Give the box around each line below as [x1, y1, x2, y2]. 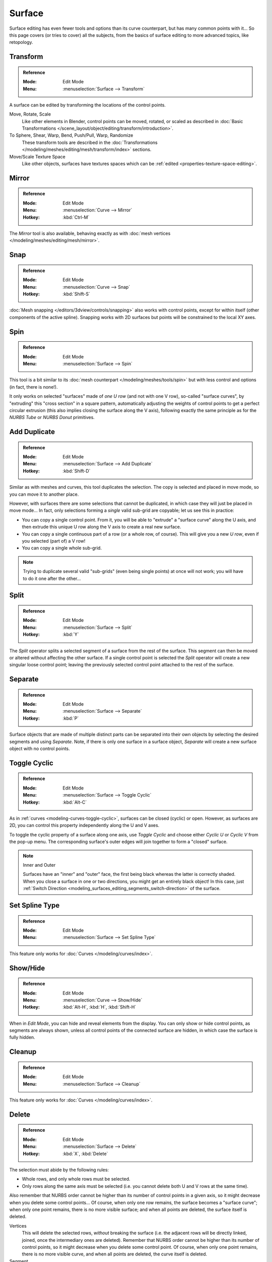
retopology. [9, 39, 33, 45]
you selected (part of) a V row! [22, 538, 86, 544]
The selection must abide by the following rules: [9, 1167, 109, 1173]
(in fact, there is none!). [9, 384, 58, 390]
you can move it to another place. [9, 491, 79, 497]
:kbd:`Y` [62, 632, 79, 638]
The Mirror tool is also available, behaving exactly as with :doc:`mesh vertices [9, 230, 171, 236]
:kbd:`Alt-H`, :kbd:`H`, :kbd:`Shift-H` [62, 1004, 137, 1010]
